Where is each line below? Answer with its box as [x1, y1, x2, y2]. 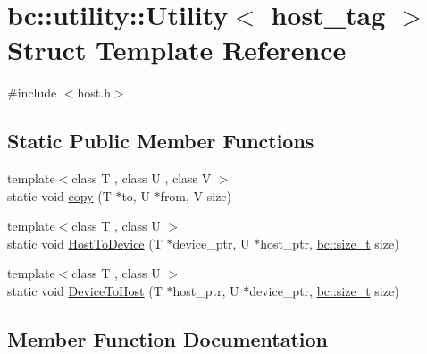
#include [7, 83, 57, 102]
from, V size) [160, 186, 232, 205]
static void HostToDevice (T [7, 233, 163, 252]
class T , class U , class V [71, 169, 212, 188]
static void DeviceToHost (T [7, 282, 163, 300]
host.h [77, 83, 111, 102]
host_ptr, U [172, 282, 239, 300]
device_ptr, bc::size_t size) [249, 282, 399, 300]
